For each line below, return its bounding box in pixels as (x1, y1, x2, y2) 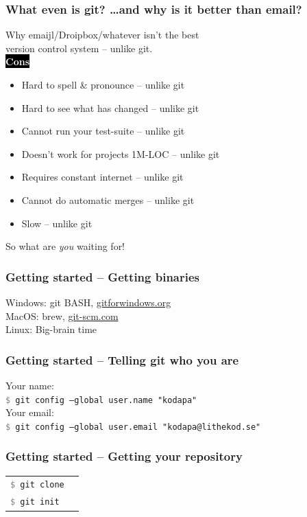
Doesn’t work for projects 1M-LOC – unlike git (21, 146, 220, 161)
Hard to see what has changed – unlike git (21, 100, 199, 115)
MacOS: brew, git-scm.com (5, 308, 119, 323)
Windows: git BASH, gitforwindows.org (5, 295, 171, 309)
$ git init (10, 497, 60, 507)
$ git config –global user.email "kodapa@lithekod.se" (5, 422, 261, 432)
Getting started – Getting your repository (5, 448, 243, 465)
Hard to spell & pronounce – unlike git (21, 78, 185, 91)
